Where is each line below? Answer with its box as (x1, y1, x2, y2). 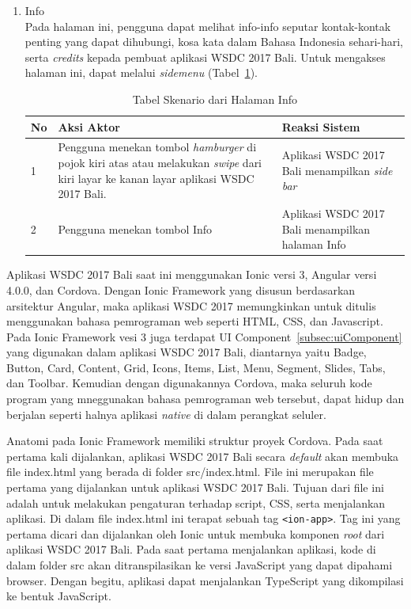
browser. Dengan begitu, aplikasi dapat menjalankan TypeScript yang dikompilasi (6, 572, 404, 588)
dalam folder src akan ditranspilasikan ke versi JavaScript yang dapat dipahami (6, 557, 393, 573)
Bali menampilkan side (281, 162, 393, 178)
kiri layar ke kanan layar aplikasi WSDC (58, 169, 255, 186)
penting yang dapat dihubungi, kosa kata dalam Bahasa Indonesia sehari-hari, (25, 33, 403, 50)
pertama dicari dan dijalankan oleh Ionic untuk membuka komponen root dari (6, 525, 385, 542)
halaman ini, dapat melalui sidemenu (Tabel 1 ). (25, 64, 258, 81)
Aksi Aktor (58, 118, 120, 135)
